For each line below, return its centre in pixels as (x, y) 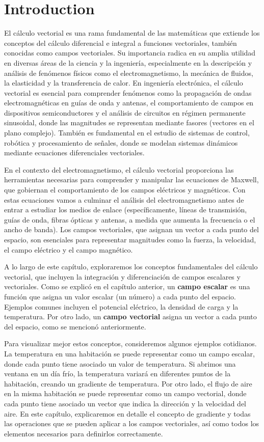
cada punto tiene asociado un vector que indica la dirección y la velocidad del (125, 403)
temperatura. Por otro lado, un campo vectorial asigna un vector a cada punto (130, 316)
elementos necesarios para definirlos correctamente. (84, 433)
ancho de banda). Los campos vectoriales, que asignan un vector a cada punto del (131, 229)
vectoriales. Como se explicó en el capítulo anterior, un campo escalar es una (127, 286)
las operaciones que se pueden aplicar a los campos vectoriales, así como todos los (132, 423)
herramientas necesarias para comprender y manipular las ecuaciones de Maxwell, (131, 179)
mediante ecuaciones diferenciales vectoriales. (74, 153)
